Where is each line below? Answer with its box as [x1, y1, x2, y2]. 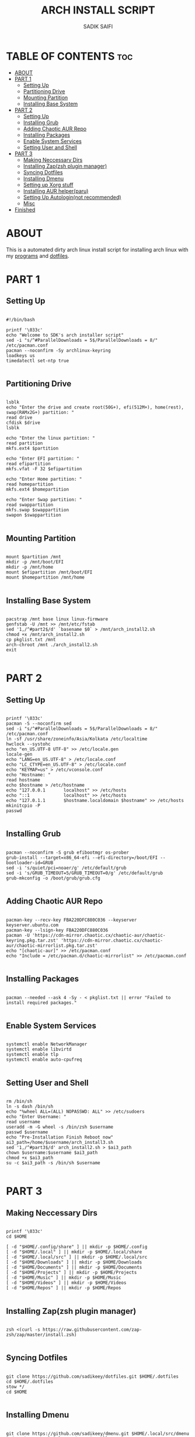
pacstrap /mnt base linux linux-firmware [6, 616, 109, 622]
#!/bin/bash [6, 317, 35, 322]
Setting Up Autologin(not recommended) [23, 193, 121, 201]
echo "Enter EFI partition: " [6, 456, 80, 462]
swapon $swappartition [6, 512, 61, 518]
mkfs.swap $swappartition [6, 507, 69, 513]
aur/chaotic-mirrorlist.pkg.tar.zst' [6, 942, 98, 949]
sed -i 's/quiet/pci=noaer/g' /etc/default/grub [6, 865, 127, 871]
